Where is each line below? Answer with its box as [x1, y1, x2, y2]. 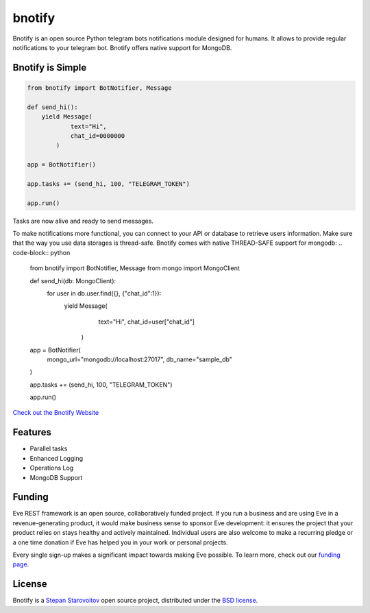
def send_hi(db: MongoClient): [29, 276, 116, 285]
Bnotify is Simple [12, 62, 87, 73]
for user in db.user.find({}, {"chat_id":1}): [47, 289, 162, 298]
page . [12, 560, 29, 568]
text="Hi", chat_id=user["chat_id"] [98, 317, 195, 326]
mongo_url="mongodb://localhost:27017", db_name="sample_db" [47, 355, 233, 363]
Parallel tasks [29, 444, 68, 453]
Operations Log [29, 464, 74, 472]
